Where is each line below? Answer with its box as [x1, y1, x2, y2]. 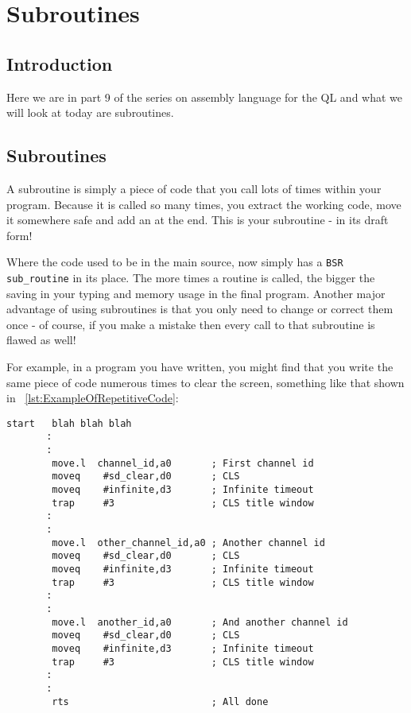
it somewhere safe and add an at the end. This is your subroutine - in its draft [6, 211, 389, 228]
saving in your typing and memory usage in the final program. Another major [6, 285, 386, 301]
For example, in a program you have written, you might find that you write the [6, 358, 394, 375]
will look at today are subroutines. [6, 104, 174, 121]
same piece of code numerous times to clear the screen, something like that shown [6, 374, 405, 390]
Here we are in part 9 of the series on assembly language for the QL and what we [6, 88, 403, 105]
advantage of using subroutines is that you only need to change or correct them [6, 300, 394, 317]
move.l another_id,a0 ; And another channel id [52, 616, 348, 628]
